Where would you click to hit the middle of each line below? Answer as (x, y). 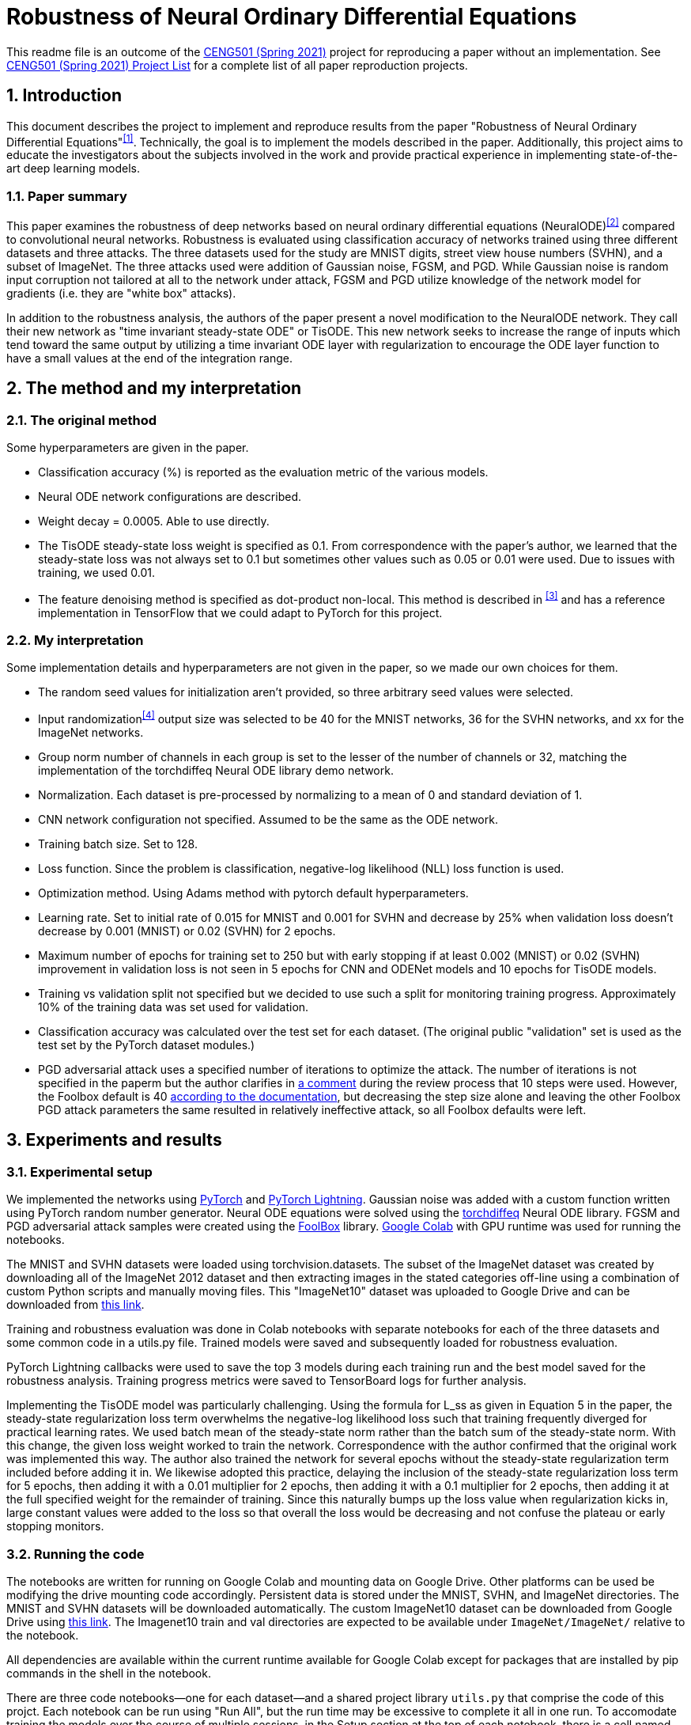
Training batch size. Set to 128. (118, 844)
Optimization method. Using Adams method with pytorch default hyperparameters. (253, 893)
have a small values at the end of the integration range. (149, 358)
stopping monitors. (55, 1526)
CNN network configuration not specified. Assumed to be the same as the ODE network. (268, 819)
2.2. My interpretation (75, 640)
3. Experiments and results (114, 1140)
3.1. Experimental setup (79, 1171)
